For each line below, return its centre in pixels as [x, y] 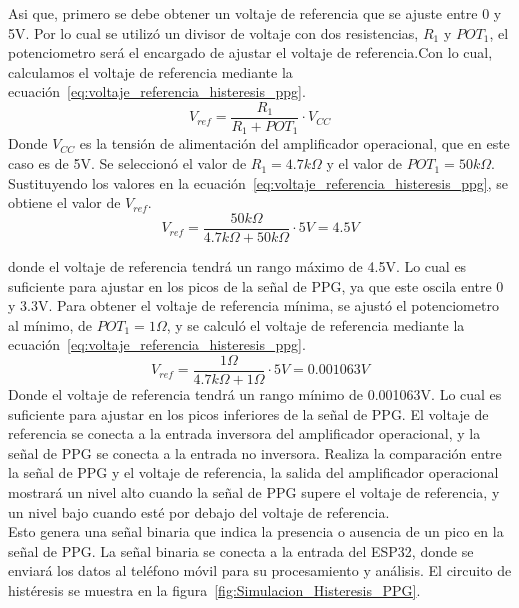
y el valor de [364, 163]
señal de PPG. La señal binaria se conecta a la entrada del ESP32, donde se [241, 550]
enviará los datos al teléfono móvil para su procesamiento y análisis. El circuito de [260, 570]
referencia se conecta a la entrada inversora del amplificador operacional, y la [244, 433]
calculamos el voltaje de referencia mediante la [150, 71]
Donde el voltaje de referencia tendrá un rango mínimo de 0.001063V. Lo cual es [255, 393]
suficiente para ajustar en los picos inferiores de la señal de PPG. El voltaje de [248, 413]
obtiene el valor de [64, 202]
